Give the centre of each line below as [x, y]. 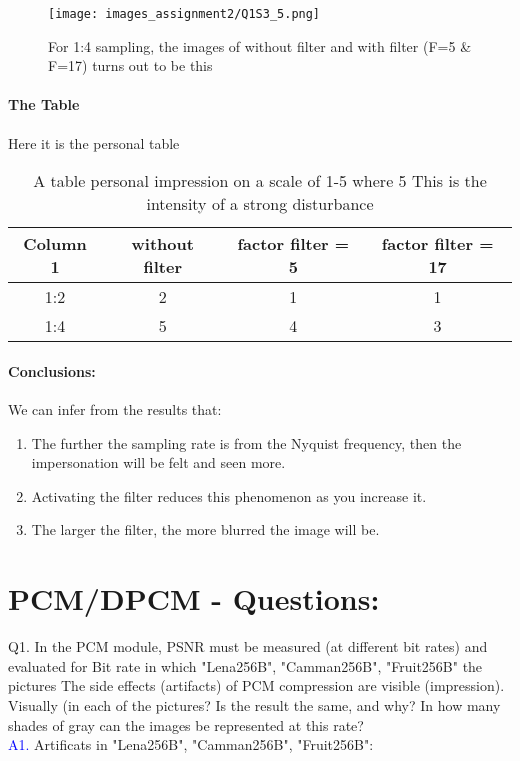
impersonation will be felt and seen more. [158, 462]
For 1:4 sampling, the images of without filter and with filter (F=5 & [260, 45]
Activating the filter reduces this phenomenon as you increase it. [229, 495]
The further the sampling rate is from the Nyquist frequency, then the [246, 442]
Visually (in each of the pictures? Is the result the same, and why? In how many [254, 704]
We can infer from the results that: [115, 409]
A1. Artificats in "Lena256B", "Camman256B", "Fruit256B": [191, 744]
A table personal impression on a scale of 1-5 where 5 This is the [260, 181]
